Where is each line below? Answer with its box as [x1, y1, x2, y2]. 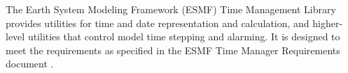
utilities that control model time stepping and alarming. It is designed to [27, 29, 340, 44]
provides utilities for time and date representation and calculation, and [6, 15, 309, 30]
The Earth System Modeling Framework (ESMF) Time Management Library [6, 2, 336, 16]
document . [6, 56, 54, 71]
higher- [312, 15, 343, 30]
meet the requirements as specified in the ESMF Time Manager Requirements [6, 42, 340, 57]
